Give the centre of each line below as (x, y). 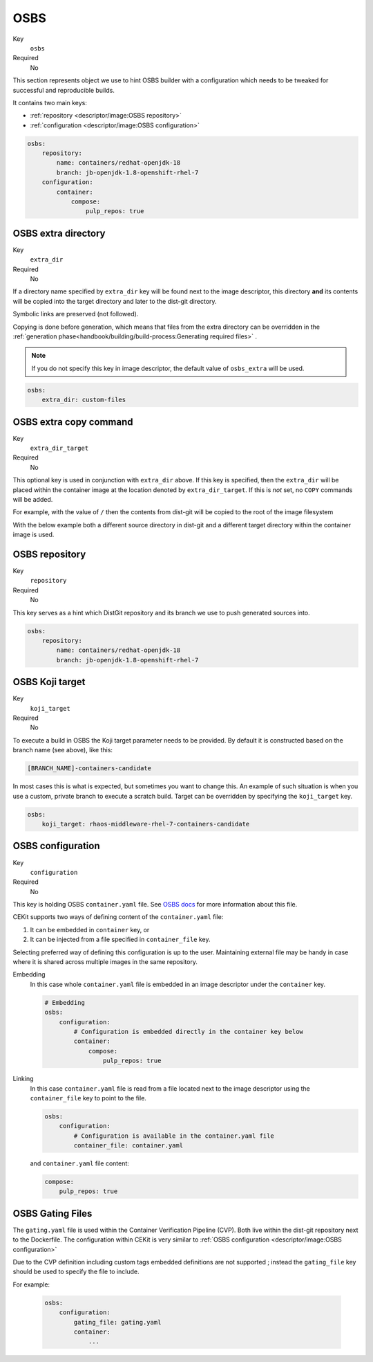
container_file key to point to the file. (88, 1098)
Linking (23, 1079)
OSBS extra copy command (73, 422)
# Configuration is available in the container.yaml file (174, 1136)
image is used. (34, 535)
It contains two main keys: (50, 102)
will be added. (33, 500)
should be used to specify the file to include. (76, 1272)
